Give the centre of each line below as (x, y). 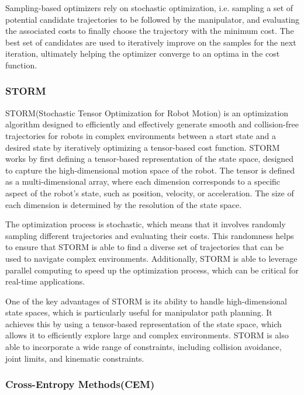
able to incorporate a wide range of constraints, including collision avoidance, (144, 347)
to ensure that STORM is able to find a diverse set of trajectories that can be (145, 247)
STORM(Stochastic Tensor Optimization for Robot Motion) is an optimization (147, 112)
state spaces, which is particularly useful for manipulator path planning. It (139, 312)
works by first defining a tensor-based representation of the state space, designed (150, 159)
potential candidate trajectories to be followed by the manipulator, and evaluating (153, 19)
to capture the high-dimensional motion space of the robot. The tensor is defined (150, 170)
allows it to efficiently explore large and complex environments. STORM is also (147, 335)
